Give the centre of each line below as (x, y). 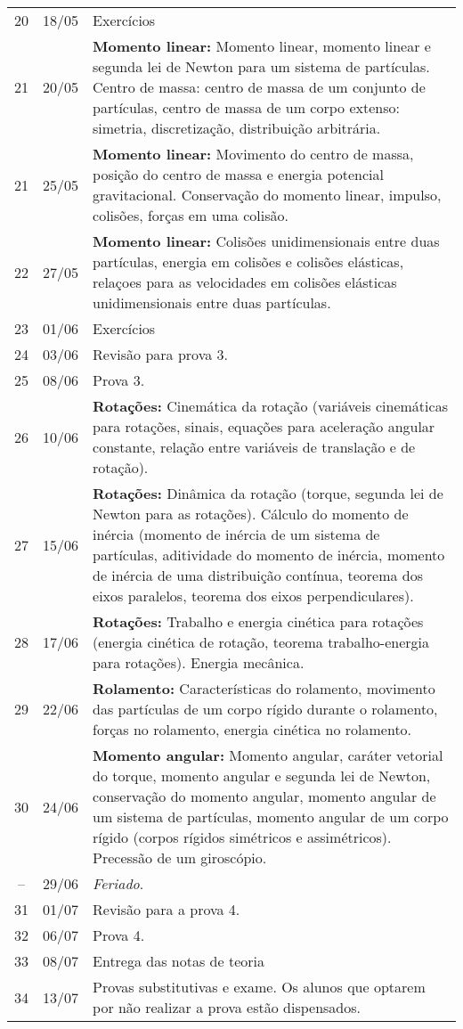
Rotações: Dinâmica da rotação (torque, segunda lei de (268, 493)
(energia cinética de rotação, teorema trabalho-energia (261, 642)
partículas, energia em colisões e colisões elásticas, (248, 261)
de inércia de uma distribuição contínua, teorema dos (258, 575)
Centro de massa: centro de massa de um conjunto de (259, 87)
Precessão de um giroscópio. (180, 857)
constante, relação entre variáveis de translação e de (254, 447)
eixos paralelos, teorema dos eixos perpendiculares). (253, 596)
